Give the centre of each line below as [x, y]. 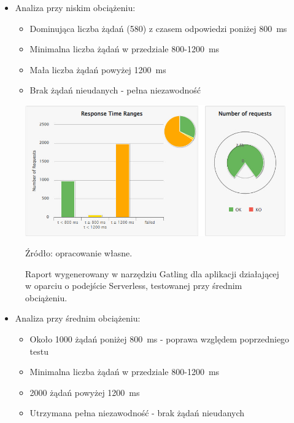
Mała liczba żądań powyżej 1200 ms [98, 69]
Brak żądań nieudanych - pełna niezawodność [115, 90]
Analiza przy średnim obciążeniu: [78, 318]
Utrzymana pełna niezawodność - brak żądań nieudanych [137, 413]
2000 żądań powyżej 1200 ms [85, 392]
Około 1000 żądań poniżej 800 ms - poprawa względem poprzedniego [160, 339]
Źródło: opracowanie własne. [79, 253]
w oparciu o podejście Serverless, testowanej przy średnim [134, 286]
